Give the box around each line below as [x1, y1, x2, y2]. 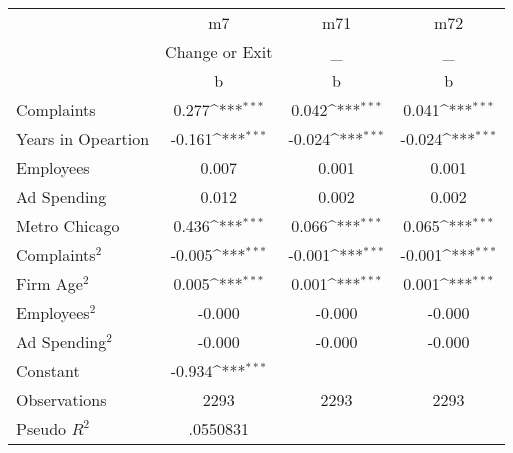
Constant [16, 359, 80, 382]
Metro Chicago [16, 214, 120, 237]
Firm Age [16, 272, 83, 295]
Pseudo [16, 417, 67, 440]
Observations [16, 388, 107, 411]
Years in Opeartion [16, 127, 150, 150]
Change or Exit [165, 40, 273, 63]
